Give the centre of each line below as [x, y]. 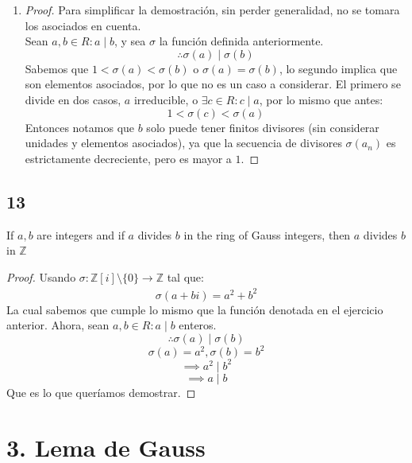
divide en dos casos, [73, 99]
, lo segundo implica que [338, 68]
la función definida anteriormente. [241, 41]
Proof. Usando [41, 276]
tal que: [185, 276]
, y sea [130, 41]
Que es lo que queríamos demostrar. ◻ [101, 392]
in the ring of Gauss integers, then [267, 234]
